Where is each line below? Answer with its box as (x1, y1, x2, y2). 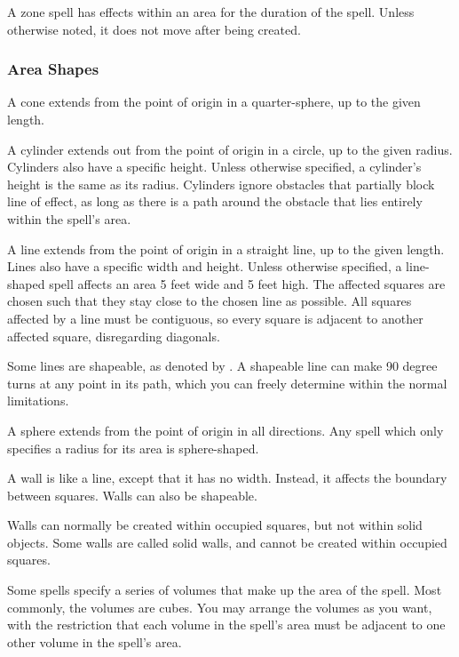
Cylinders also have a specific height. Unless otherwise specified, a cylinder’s (7, 157, 422, 176)
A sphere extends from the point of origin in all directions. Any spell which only (7, 421, 444, 439)
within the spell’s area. (7, 209, 131, 228)
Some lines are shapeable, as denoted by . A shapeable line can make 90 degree (7, 357, 438, 375)
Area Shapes (7, 58, 99, 80)
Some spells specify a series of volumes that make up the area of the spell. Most (7, 581, 442, 599)
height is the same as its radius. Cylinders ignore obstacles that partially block (7, 174, 435, 193)
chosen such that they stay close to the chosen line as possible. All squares (7, 292, 412, 310)
